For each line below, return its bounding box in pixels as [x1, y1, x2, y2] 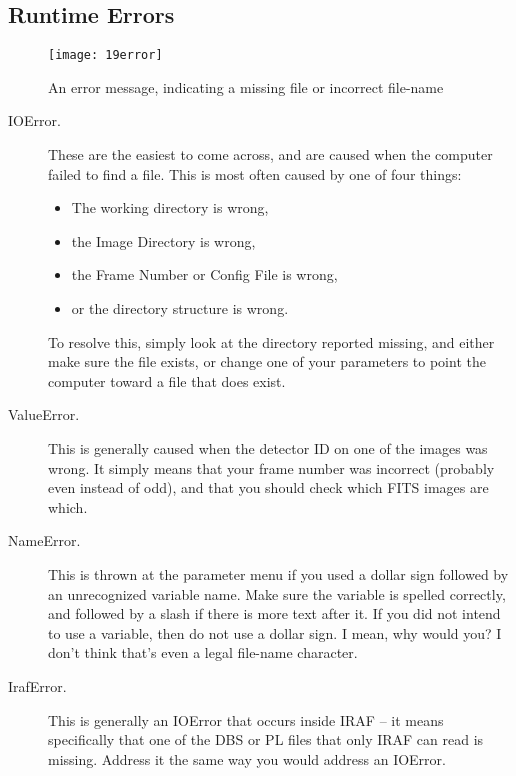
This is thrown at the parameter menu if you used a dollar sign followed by [48, 563, 509, 584]
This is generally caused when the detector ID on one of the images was [48, 437, 488, 458]
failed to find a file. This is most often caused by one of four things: [48, 163, 462, 184]
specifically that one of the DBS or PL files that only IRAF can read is [48, 729, 484, 750]
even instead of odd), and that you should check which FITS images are [48, 477, 489, 498]
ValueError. [8, 404, 80, 425]
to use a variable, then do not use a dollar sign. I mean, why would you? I [48, 622, 502, 643]
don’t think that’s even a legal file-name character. [48, 642, 358, 663]
